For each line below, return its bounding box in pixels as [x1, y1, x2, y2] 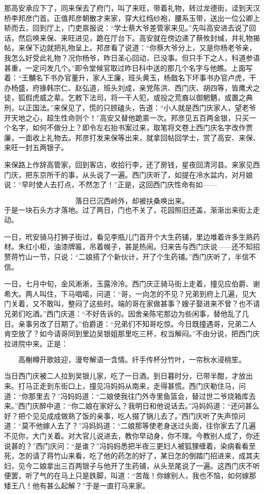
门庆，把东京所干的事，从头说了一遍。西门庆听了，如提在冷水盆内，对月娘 [4, 169, 253, 180]
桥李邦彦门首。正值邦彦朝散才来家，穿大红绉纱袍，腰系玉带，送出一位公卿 [4, 12, 253, 23]
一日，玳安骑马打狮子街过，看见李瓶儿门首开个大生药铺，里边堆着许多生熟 [4, 231, 253, 242]
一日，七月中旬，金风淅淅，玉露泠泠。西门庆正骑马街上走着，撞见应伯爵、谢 [4, 278, 260, 289]
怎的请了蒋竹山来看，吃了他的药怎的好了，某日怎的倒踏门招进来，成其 [18, 450, 253, 461]
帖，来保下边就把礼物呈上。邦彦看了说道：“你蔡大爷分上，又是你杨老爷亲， [4, 42, 256, 53]
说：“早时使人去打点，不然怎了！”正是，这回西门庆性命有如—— [4, 179, 217, 190]
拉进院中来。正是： [4, 338, 68, 348]
